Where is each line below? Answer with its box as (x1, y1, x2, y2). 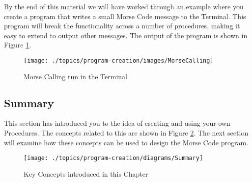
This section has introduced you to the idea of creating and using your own (4, 118, 230, 128)
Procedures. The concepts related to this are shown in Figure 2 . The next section (4, 128, 249, 138)
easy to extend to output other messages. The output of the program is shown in (4, 30, 248, 40)
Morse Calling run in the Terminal (24, 71, 127, 81)
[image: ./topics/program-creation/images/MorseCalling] (24, 57, 214, 64)
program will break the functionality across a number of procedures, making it (4, 21, 240, 31)
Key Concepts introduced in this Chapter (24, 168, 148, 179)
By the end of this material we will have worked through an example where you (4, 1, 244, 11)
